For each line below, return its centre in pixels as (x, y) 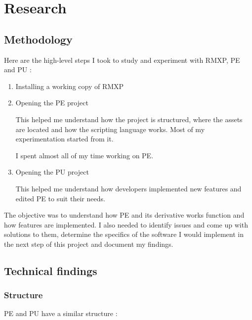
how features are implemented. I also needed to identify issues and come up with (126, 224)
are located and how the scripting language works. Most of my (110, 129)
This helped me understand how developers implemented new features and (128, 188)
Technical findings (51, 270)
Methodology (38, 39)
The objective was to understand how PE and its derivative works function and (124, 215)
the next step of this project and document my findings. (89, 244)
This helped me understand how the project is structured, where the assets (129, 119)
